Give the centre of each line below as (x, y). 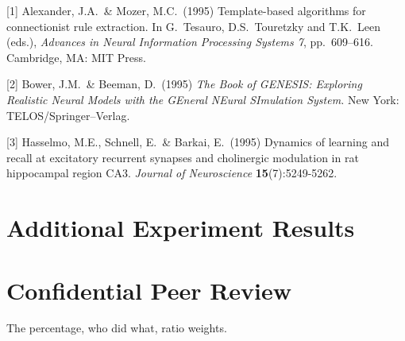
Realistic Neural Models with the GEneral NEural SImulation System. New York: (203, 99)
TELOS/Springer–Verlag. (68, 115)
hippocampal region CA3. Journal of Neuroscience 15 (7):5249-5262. (172, 173)
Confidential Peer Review (149, 290)
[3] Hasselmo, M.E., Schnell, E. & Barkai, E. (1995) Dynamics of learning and (198, 142)
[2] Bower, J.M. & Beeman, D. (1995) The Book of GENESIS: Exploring (184, 84)
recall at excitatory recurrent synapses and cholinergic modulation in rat (183, 157)
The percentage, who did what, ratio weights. (117, 328)
